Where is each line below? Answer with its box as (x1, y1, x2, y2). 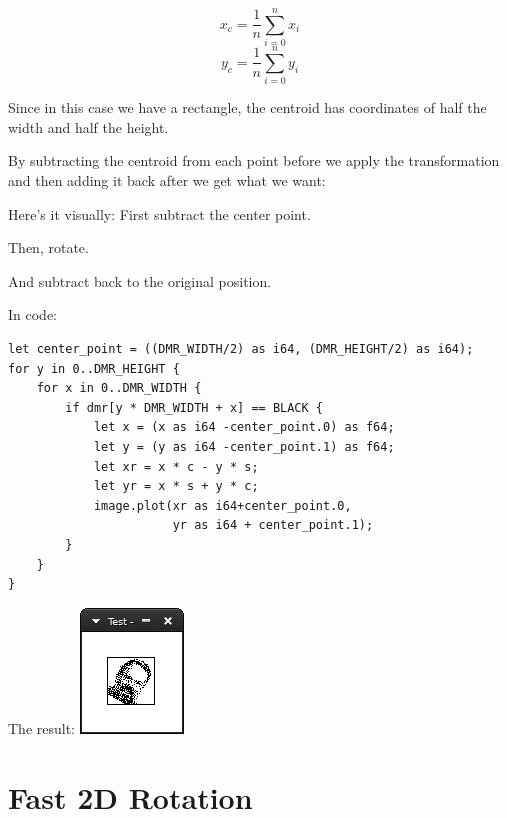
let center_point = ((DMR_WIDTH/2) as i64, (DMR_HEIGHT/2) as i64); (8, 342, 474, 356)
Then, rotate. (8, 237, 89, 258)
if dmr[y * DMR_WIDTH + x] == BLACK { (65, 400, 323, 415)
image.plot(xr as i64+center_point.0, (93, 498, 352, 513)
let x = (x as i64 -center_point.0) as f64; (93, 420, 395, 435)
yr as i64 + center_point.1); (172, 518, 374, 533)
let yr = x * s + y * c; (93, 479, 259, 494)
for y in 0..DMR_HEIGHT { (8, 361, 180, 376)
